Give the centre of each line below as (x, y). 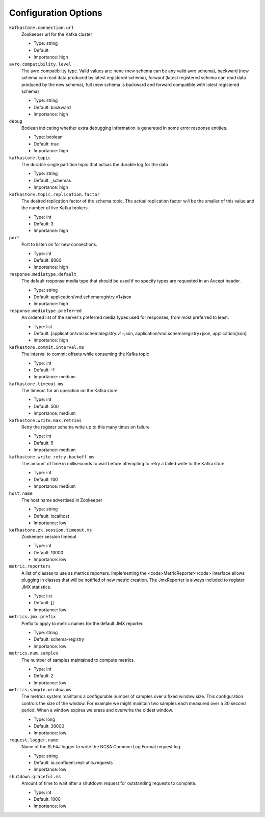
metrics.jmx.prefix (32, 617)
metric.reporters (30, 566)
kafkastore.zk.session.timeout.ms (51, 530)
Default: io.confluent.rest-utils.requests (73, 762)
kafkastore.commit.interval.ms (47, 347)
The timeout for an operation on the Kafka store (69, 391)
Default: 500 (46, 406)
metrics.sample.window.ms (40, 690)
